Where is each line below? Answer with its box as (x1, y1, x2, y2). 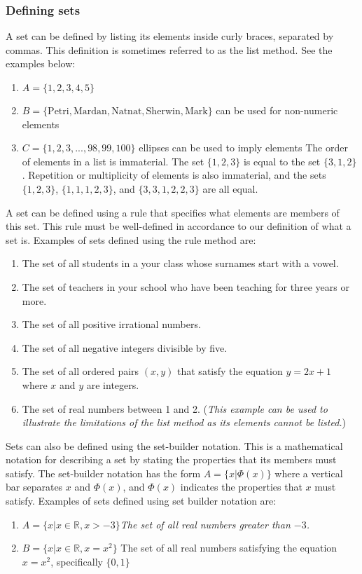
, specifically (50, 554, 103, 568)
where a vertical (274, 465, 343, 480)
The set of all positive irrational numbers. (22, 317, 201, 332)
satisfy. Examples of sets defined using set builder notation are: (6, 493, 277, 508)
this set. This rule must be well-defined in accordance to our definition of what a (6, 219, 351, 233)
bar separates (6, 479, 63, 494)
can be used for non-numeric (216, 103, 338, 117)
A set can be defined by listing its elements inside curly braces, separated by (6, 29, 334, 43)
